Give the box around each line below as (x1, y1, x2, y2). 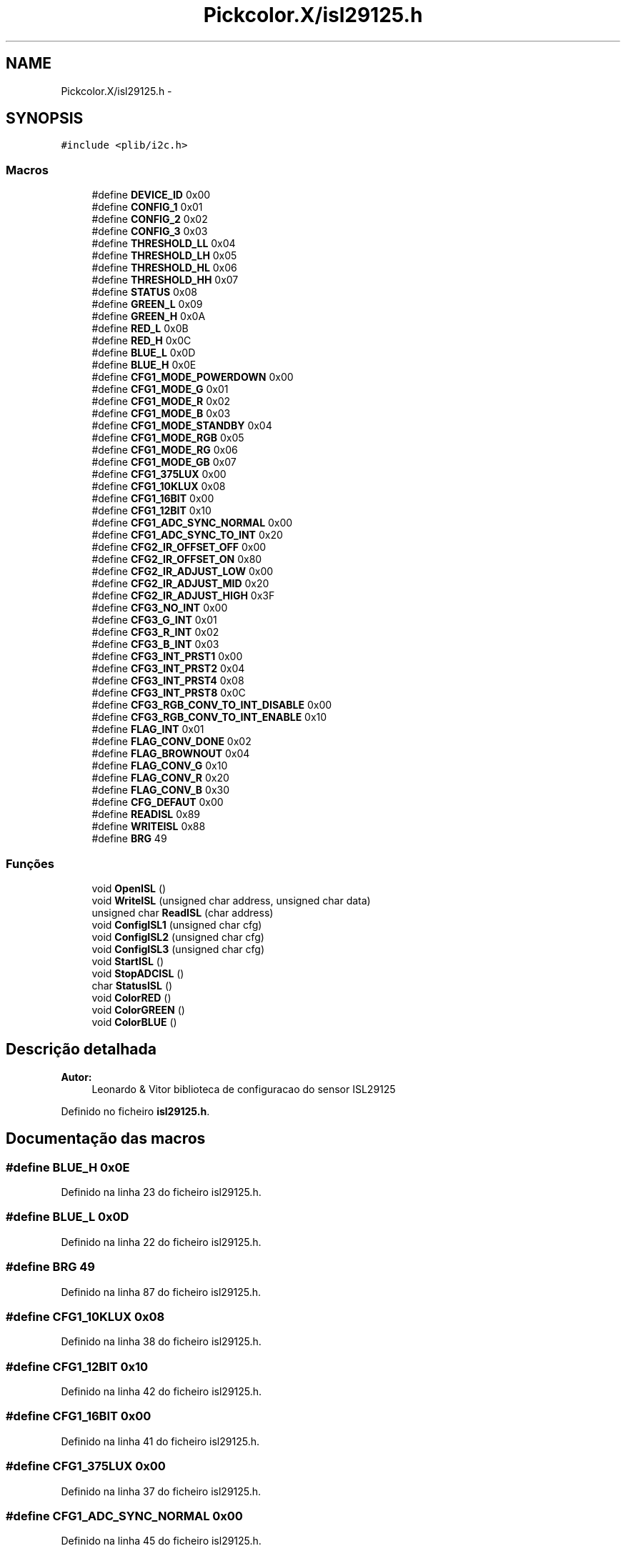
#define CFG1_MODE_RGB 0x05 (91, 432, 244, 444)
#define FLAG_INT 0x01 (91, 723, 204, 736)
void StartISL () (91, 954, 164, 967)
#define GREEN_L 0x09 (91, 298, 203, 311)
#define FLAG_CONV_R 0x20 (91, 772, 229, 784)
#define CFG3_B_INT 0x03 (91, 638, 219, 651)
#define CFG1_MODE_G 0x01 (91, 383, 229, 396)
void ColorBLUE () (91, 1015, 177, 1028)
